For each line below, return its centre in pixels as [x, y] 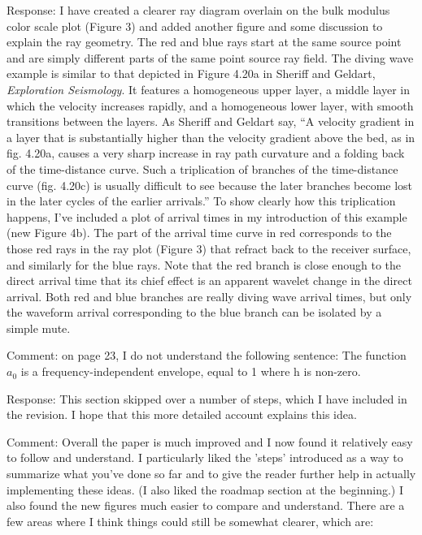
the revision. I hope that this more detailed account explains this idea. [182, 414]
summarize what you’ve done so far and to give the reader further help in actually [211, 474]
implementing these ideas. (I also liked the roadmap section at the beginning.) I [205, 489]
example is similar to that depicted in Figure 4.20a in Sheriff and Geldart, [191, 73]
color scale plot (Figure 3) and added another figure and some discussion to [195, 26]
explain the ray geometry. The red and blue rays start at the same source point [204, 42]
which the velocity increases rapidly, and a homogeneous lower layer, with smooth [210, 105]
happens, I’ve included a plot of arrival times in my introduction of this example [207, 216]
